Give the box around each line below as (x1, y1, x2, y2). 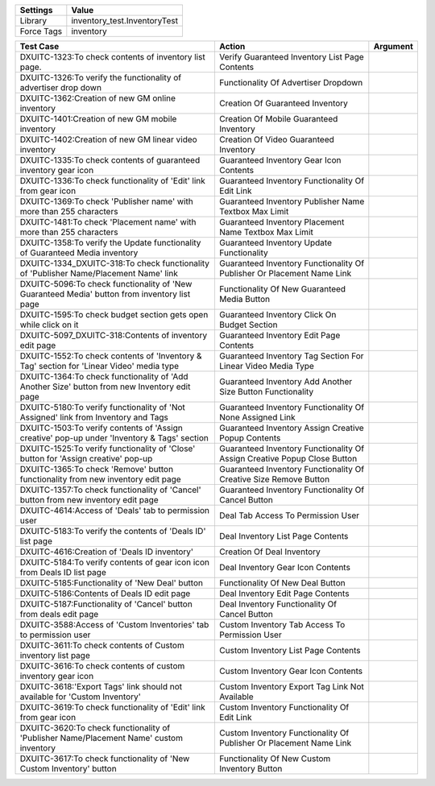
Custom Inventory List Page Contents (218, 645, 362, 656)
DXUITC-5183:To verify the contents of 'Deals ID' (19, 526, 206, 536)
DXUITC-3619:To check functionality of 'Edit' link (19, 701, 205, 713)
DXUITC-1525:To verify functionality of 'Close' (19, 443, 196, 454)
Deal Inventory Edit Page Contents (218, 588, 350, 599)
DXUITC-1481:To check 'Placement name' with (19, 217, 197, 227)
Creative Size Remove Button (218, 474, 330, 485)
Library (19, 15, 48, 26)
